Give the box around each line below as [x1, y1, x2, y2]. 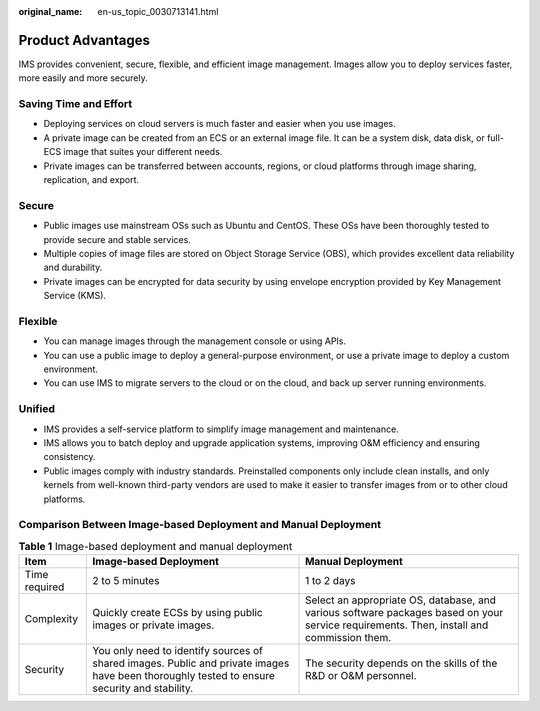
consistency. [43, 451, 96, 463]
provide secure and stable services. [43, 233, 192, 245]
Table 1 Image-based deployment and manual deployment [18, 539, 293, 553]
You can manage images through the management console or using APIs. [43, 335, 347, 347]
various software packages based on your [305, 606, 504, 620]
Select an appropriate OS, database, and [305, 593, 497, 607]
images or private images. [92, 618, 215, 632]
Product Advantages [18, 31, 150, 49]
